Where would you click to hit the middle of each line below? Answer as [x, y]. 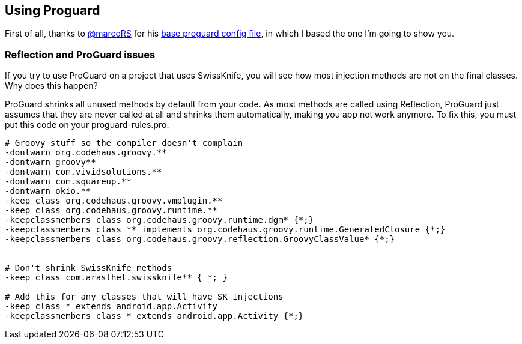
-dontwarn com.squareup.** [68, 182]
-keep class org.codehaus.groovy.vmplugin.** [114, 201]
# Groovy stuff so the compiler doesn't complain [124, 143]
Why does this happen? [51, 86]
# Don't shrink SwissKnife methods [89, 268]
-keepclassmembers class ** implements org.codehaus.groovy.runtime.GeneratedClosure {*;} [225, 230]
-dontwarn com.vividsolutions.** [83, 172]
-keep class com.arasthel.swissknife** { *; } [116, 278]
